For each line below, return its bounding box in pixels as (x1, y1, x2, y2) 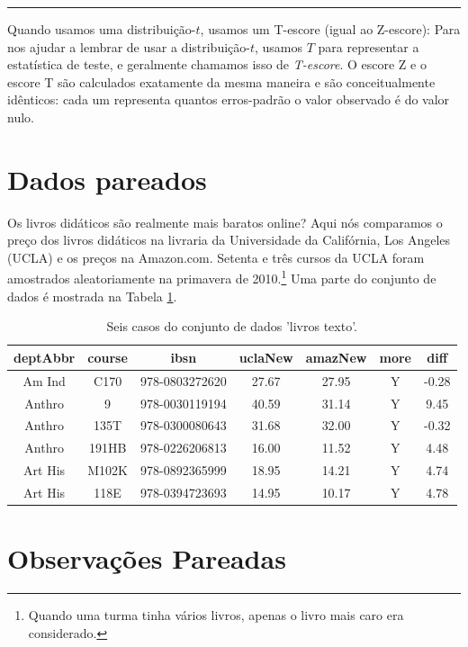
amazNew (305, 347, 367, 366)
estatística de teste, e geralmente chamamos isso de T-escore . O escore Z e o (7, 55, 427, 74)
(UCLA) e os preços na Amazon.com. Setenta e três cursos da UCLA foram (7, 247, 425, 266)
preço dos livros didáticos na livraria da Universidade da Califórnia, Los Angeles (7, 230, 451, 249)
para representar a (318, 37, 419, 56)
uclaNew (238, 347, 293, 366)
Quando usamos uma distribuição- (7, 20, 196, 38)
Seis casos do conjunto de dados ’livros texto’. (106, 317, 358, 336)
